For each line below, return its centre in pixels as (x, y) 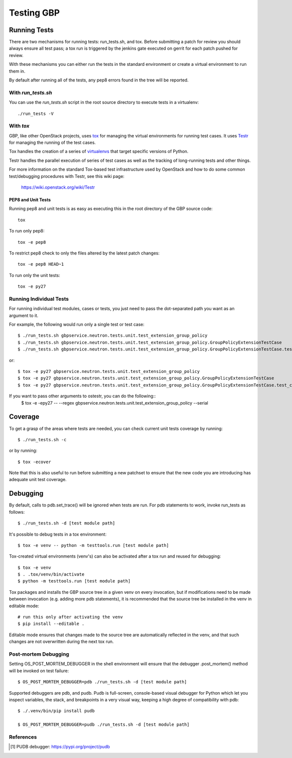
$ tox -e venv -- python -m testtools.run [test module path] (93, 545)
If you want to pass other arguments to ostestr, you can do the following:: (82, 396)
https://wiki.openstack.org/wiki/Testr (58, 187)
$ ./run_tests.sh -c (42, 439)
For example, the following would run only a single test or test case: (77, 325)
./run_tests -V (36, 114)
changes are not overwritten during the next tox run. (61, 641)
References (23, 737)
